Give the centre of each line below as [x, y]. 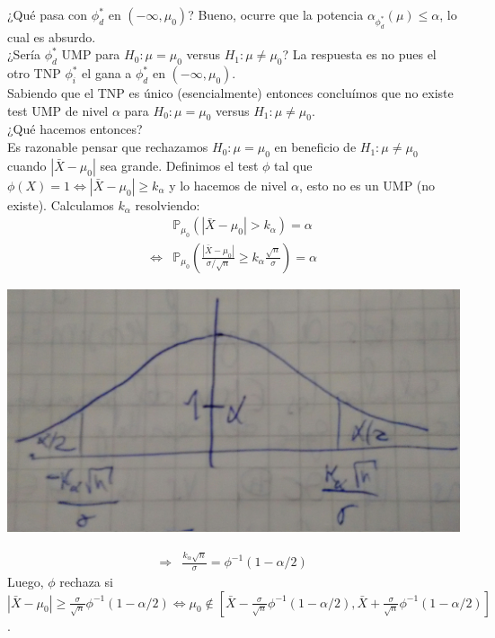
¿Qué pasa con [48, 14]
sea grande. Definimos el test [179, 165]
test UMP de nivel [58, 110]
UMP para [91, 54]
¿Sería [24, 54]
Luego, [26, 582]
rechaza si [86, 582]
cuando [27, 165]
